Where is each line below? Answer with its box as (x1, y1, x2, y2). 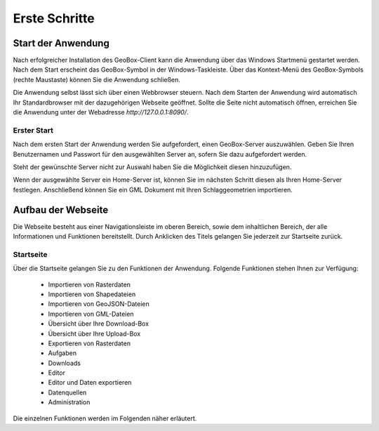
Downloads (48, 359, 81, 367)
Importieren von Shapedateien (48, 290, 136, 298)
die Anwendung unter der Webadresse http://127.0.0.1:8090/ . (13, 108, 189, 117)
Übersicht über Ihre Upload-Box (48, 329, 141, 338)
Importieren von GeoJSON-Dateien (48, 300, 150, 308)
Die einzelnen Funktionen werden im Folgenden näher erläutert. (13, 414, 197, 423)
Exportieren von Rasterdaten (48, 339, 131, 347)
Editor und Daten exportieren (48, 378, 132, 387)
